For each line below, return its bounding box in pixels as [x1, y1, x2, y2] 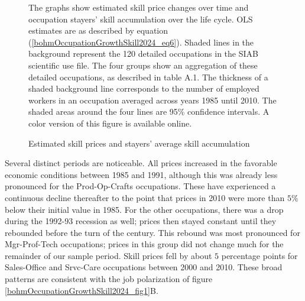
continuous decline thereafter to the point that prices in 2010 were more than [5, 191, 285, 203]
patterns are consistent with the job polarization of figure [5, 273, 213, 285]
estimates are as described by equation [28, 24, 168, 37]
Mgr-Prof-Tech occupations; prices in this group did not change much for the [5, 238, 284, 250]
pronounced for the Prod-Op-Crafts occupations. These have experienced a [5, 180, 276, 192]
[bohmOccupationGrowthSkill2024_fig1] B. [5, 284, 158, 296]
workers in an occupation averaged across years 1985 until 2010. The [28, 93, 277, 106]
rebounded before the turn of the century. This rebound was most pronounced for [5, 226, 300, 238]
